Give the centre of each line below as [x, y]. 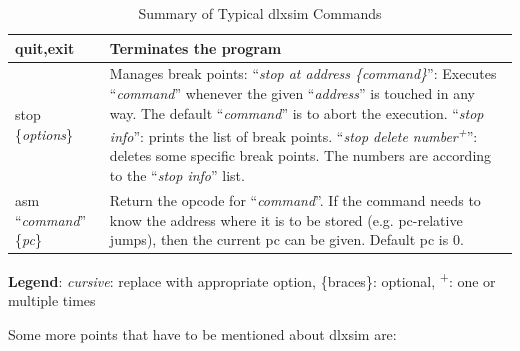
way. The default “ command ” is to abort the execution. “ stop [296, 112]
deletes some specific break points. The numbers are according [300, 155]
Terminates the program [195, 47]
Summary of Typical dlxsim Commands [260, 13]
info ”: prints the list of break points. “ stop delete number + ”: [293, 134]
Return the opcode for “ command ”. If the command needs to [295, 199]
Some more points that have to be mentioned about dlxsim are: [202, 334]
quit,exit [45, 47]
